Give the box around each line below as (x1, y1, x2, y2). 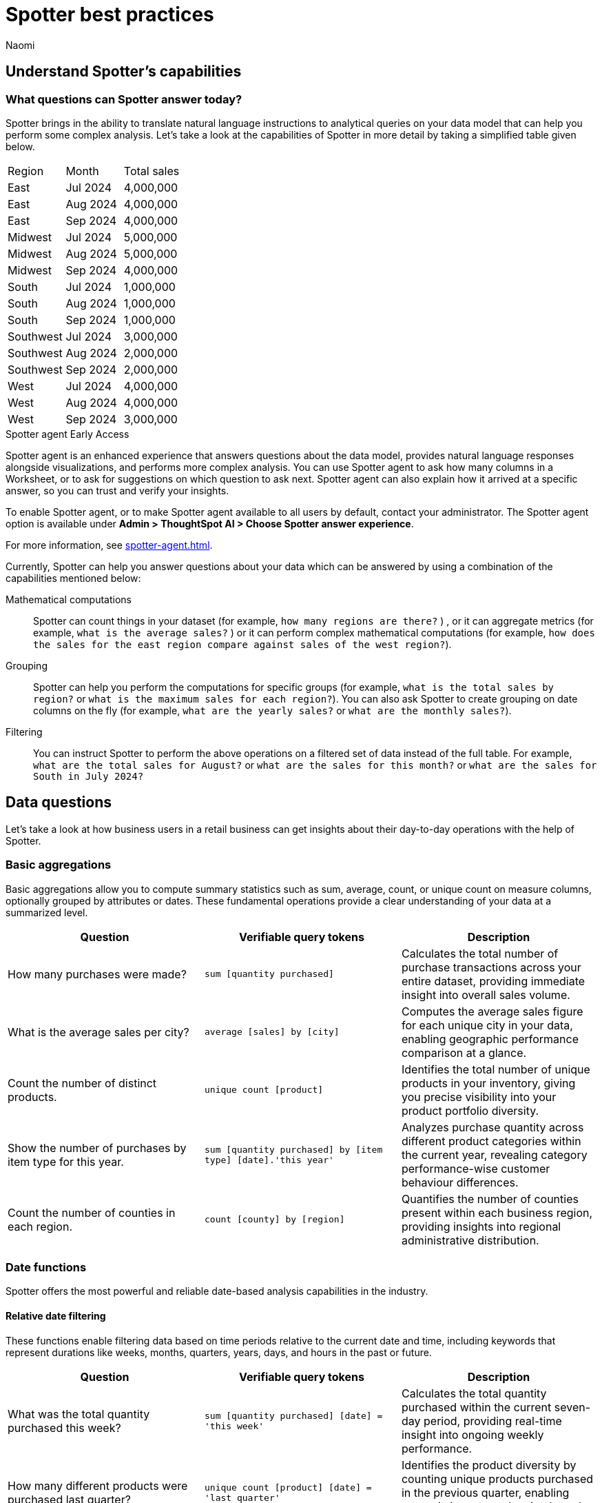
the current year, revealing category (401, 1147, 588, 1162)
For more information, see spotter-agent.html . (6, 538, 213, 551)
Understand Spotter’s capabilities (6, 63, 242, 81)
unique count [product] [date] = (204, 1482, 372, 1493)
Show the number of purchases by (8, 1140, 187, 1155)
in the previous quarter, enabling (401, 1485, 570, 1500)
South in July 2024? (33, 770, 144, 782)
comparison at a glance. (401, 1045, 527, 1060)
